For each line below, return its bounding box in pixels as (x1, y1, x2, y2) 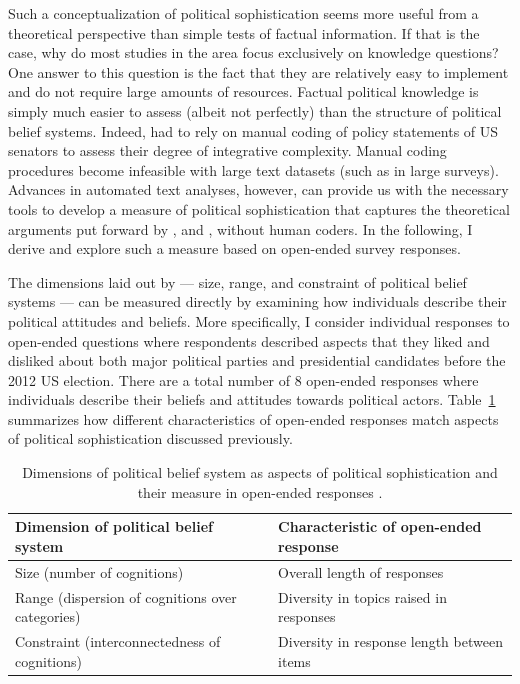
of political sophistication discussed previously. (8, 428, 293, 449)
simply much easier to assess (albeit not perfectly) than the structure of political (8, 100, 502, 121)
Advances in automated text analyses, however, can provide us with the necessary (8, 179, 509, 200)
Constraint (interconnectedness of (15, 630, 221, 651)
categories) (15, 606, 81, 627)
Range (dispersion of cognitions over (15, 586, 237, 607)
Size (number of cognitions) (15, 561, 184, 582)
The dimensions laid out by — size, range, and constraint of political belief (8, 271, 467, 292)
